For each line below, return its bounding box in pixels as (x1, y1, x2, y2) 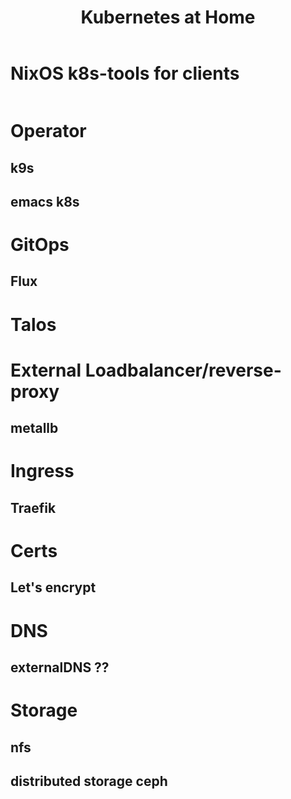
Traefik (10, 499, 57, 516)
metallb (10, 420, 59, 437)
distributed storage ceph (10, 772, 168, 790)
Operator (10, 120, 87, 143)
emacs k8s (10, 193, 80, 210)
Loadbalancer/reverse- (84, 359, 282, 381)
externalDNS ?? (10, 659, 110, 676)
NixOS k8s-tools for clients (10, 62, 240, 85)
